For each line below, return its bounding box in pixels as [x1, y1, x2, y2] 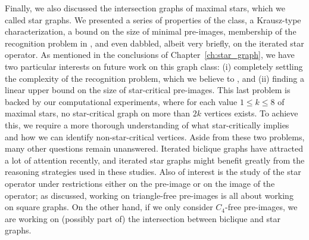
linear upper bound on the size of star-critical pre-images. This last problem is [5, 84, 291, 96]
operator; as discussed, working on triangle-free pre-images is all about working [5, 189, 294, 201]
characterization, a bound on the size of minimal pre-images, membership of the [5, 25, 296, 38]
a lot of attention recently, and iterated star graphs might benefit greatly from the [5, 153, 305, 166]
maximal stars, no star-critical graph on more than [5, 107, 191, 119]
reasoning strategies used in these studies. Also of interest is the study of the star [5, 165, 301, 178]
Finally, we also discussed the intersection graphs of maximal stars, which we [5, 2, 286, 14]
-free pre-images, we [225, 201, 298, 213]
